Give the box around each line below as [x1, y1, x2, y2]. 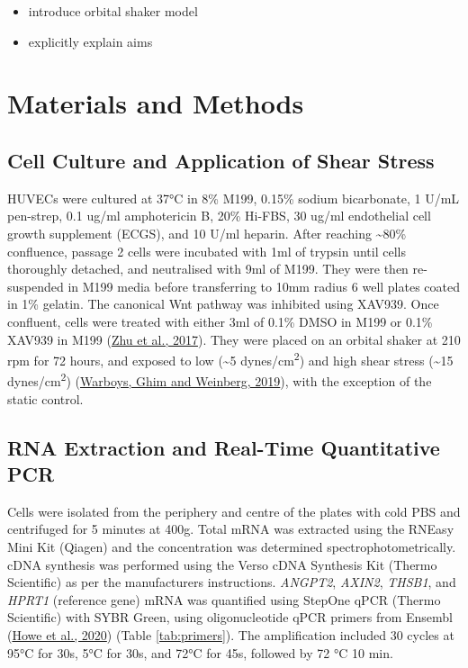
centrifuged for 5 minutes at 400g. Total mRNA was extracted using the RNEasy [7, 519, 454, 538]
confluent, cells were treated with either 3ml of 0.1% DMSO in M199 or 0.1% [7, 311, 433, 330]
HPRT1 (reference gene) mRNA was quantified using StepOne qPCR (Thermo [7, 590, 441, 609]
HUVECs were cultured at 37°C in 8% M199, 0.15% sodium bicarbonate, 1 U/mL [7, 188, 460, 207]
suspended [7, 276, 64, 295]
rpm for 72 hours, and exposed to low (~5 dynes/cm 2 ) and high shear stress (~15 [7, 348, 454, 369]
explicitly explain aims [28, 32, 153, 50]
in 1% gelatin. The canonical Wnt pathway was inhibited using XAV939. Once [7, 294, 439, 313]
